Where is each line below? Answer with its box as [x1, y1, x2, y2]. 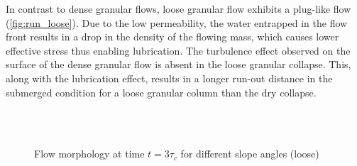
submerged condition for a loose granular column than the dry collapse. [6, 84, 317, 99]
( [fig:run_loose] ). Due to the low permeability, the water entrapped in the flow [6, 15, 348, 30]
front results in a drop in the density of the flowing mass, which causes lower [6, 29, 339, 44]
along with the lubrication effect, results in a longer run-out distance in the [6, 70, 333, 85]
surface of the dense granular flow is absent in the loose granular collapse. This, [6, 57, 351, 72]
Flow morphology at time [34, 146, 145, 161]
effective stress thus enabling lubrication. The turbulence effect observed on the [6, 43, 351, 57]
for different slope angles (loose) [180, 146, 319, 161]
